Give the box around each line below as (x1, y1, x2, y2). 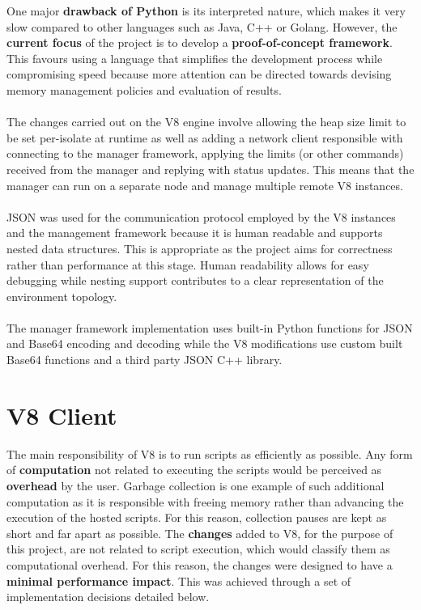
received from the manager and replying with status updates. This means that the (6, 160, 415, 177)
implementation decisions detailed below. (6, 588, 210, 605)
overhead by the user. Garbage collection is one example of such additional (6, 477, 385, 494)
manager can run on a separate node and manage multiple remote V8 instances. (6, 176, 403, 193)
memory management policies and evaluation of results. (6, 81, 282, 98)
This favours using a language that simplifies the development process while (6, 49, 383, 66)
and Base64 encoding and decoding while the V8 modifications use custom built (6, 335, 403, 352)
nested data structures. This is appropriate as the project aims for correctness (6, 239, 393, 256)
